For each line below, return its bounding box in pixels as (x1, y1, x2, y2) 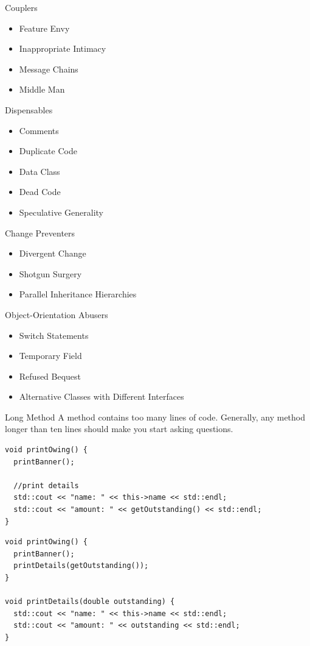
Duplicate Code (19, 144, 77, 157)
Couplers (5, 1, 38, 13)
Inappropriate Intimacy (19, 42, 106, 55)
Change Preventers (5, 226, 75, 239)
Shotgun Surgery (19, 267, 82, 280)
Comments (19, 124, 59, 137)
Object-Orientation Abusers (5, 308, 108, 321)
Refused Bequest (19, 369, 81, 382)
